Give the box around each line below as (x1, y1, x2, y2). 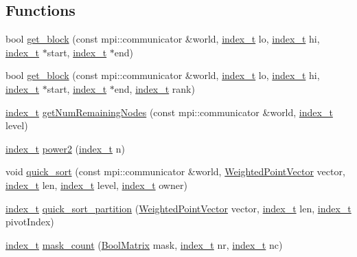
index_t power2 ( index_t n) (5, 141, 125, 155)
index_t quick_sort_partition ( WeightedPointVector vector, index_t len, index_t (5, 201, 352, 215)
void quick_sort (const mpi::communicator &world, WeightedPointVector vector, (5, 164, 345, 179)
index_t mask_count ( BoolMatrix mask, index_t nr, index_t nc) (5, 237, 283, 252)
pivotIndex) (5, 214, 54, 229)
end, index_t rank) (114, 81, 195, 96)
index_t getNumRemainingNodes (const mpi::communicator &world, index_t (5, 104, 333, 119)
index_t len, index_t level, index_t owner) (5, 177, 187, 192)
